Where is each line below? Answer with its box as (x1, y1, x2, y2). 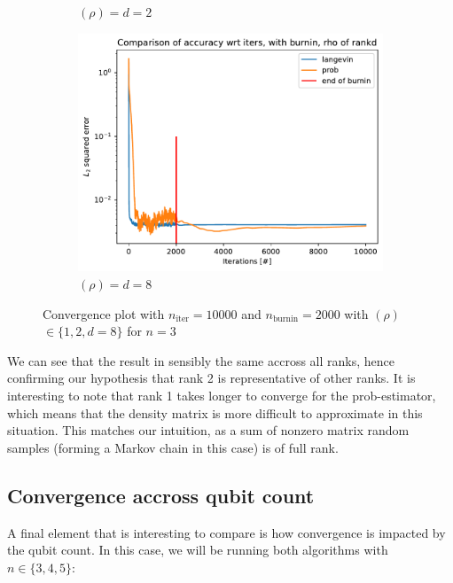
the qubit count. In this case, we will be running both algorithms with (7, 540, 388, 559)
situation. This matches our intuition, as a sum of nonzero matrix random (7, 421, 410, 439)
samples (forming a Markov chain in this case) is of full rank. (7, 438, 339, 456)
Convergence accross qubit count (7, 481, 315, 509)
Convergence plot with (43, 304, 165, 323)
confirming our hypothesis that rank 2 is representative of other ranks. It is (7, 369, 416, 387)
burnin (272, 315, 299, 324)
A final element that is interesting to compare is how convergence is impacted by (7, 523, 446, 541)
